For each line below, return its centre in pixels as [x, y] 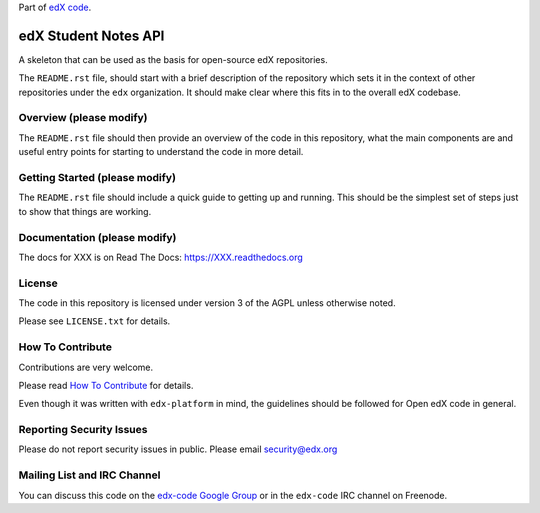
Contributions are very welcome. [86, 367]
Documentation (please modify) [97, 237]
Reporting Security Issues [83, 430]
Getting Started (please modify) [97, 177]
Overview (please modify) [83, 118]
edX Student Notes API [91, 35]
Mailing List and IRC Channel [89, 475]
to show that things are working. [85, 211]
